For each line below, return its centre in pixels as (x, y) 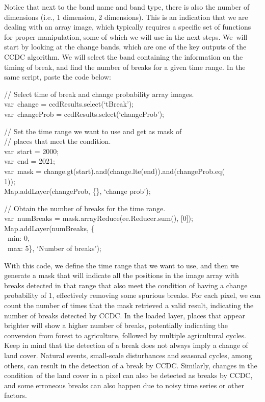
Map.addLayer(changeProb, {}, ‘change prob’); (77, 191)
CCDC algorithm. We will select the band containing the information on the (124, 56)
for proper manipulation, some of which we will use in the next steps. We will (126, 36)
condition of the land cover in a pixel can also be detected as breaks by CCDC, (128, 375)
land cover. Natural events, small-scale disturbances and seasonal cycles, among (128, 355)
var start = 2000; (32, 151)
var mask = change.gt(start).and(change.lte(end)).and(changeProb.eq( (114, 171)
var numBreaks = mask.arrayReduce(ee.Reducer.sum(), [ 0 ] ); (99, 218)
